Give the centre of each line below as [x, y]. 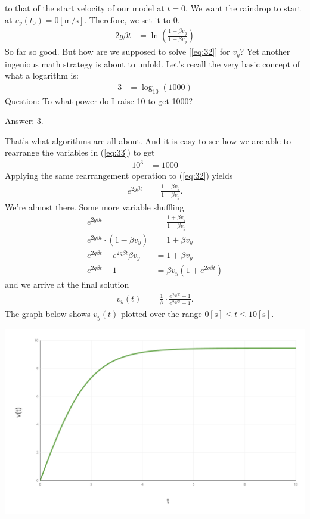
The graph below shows [48, 314]
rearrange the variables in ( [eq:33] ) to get [80, 152]
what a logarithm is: [42, 75]
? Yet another [265, 52]
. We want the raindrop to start [243, 8]
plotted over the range [161, 314]
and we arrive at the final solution [67, 285]
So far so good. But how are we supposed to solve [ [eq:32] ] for [117, 52]
